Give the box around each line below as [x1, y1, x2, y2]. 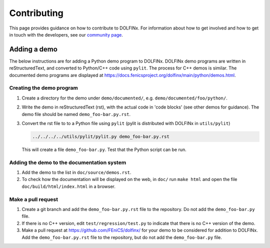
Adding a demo [9, 45, 57, 53]
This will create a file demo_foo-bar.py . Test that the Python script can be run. [21, 146, 187, 152]
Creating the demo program [9, 84, 78, 91]
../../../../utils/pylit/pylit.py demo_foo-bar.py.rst [32, 133, 169, 139]
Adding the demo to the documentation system [9, 159, 126, 166]
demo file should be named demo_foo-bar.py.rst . [21, 111, 131, 117]
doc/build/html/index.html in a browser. [21, 183, 116, 189]
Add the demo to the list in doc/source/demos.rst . [21, 169, 131, 175]
